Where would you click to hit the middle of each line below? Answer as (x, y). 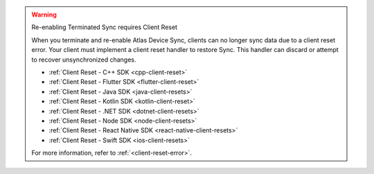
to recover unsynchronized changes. (84, 60)
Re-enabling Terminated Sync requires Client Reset (105, 27)
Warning (44, 15)
